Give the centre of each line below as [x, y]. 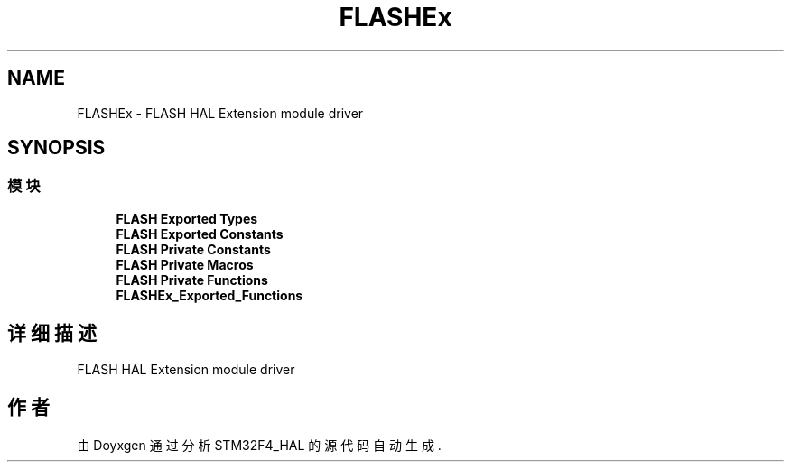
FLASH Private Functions [192, 280]
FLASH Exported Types [187, 218]
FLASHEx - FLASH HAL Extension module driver [220, 113]
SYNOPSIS [56, 148]
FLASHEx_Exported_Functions [209, 295]
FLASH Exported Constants [200, 234]
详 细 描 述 [52, 334]
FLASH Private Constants [193, 249]
